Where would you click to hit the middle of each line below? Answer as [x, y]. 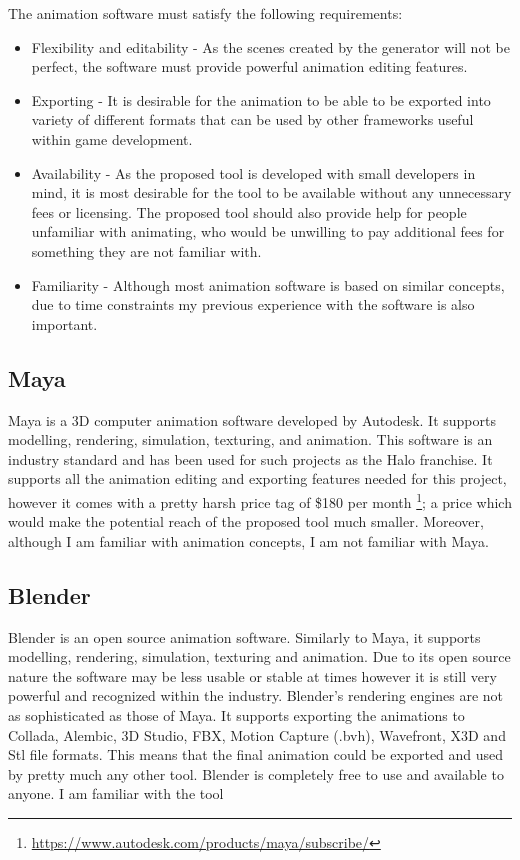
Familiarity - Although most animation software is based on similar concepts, [268, 284]
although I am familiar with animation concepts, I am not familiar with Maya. [248, 540]
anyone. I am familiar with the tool [116, 793]
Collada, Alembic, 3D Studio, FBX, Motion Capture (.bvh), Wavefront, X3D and [257, 734]
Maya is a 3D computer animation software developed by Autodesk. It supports [252, 419]
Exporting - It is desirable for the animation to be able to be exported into [261, 99]
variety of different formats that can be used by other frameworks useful [252, 119]
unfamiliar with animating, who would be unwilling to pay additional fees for [268, 231]
